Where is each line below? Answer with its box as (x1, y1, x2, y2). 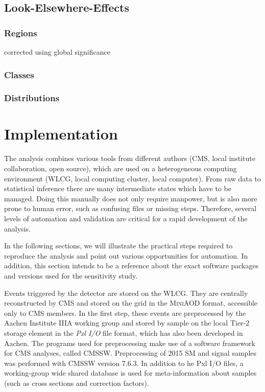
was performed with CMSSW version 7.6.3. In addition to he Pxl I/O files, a (4, 357, 244, 368)
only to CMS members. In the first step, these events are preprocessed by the (4, 307, 246, 318)
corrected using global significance (4, 47, 110, 57)
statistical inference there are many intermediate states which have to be (4, 183, 231, 194)
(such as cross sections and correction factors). (4, 377, 149, 388)
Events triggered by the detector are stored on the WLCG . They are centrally (4, 287, 248, 298)
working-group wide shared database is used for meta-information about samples (4, 367, 257, 378)
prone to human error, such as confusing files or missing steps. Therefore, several (4, 203, 257, 214)
